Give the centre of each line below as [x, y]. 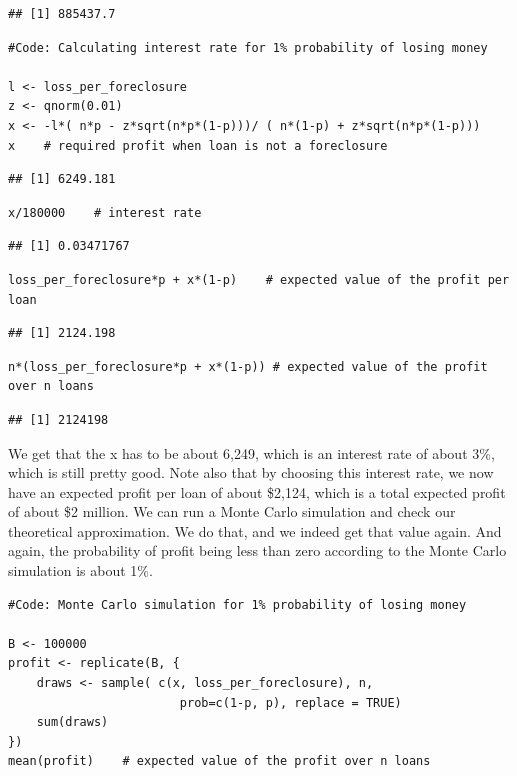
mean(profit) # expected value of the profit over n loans [219, 761]
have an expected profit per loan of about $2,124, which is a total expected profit [257, 491]
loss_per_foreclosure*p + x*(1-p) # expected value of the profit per [259, 279]
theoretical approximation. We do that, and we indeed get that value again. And [255, 530]
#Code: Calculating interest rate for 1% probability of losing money [248, 47]
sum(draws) [72, 722]
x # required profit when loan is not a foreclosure [198, 145]
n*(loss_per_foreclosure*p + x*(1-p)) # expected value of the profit [248, 366]
